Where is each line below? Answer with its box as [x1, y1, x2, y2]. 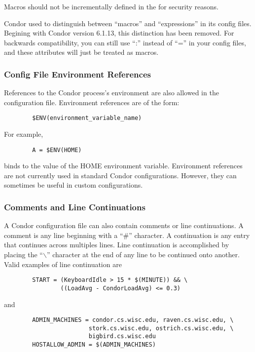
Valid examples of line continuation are [4, 259, 122, 269]
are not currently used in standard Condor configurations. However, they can [4, 170, 237, 180]
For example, [4, 129, 43, 139]
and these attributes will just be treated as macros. [4, 47, 159, 57]
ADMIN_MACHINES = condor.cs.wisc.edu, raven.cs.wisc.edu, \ [32, 316, 234, 324]
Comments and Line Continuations [4, 200, 146, 213]
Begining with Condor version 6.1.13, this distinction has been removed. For [4, 28, 234, 38]
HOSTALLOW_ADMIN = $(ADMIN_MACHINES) [32, 341, 156, 349]
